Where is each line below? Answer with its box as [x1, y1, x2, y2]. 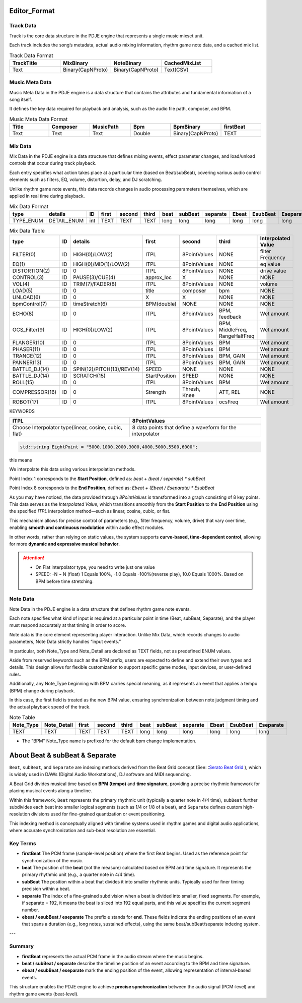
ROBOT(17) [12, 398, 39, 405]
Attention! [23, 555, 45, 561]
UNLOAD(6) [12, 294, 41, 301]
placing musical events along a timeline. [9, 788, 93, 794]
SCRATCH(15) [73, 372, 106, 379]
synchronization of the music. [22, 857, 84, 863]
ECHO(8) [12, 310, 34, 317]
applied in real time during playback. [9, 193, 85, 199]
